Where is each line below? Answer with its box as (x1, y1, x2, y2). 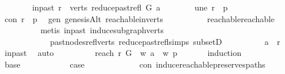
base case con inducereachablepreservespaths (4, 58, 266, 70)
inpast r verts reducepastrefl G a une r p (32, 1, 228, 13)
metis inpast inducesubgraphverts (40, 24, 164, 36)
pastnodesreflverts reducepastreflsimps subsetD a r (49, 35, 280, 47)
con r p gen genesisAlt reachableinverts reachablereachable (4, 12, 275, 24)
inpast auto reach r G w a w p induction (4, 47, 241, 59)
